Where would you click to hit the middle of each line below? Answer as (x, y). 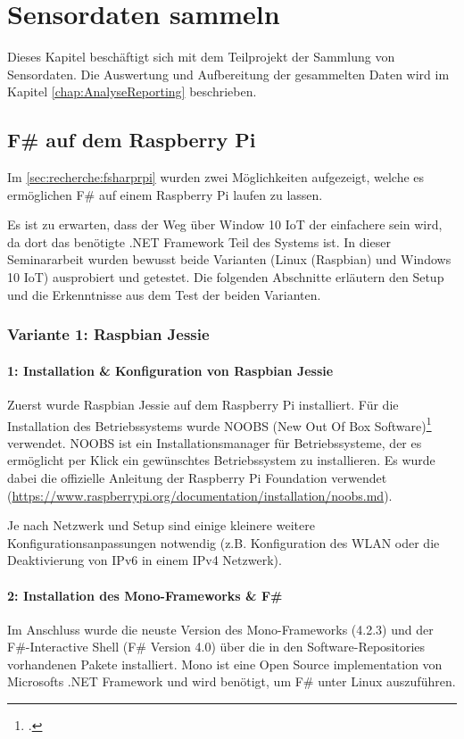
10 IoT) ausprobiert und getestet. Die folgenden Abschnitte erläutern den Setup (226, 277)
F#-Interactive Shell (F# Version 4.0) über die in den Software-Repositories (216, 647)
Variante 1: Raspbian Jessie (108, 334)
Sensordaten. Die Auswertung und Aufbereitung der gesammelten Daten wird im (228, 74)
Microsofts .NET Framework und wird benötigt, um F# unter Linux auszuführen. (232, 681)
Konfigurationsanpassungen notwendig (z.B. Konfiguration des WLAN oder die (224, 542)
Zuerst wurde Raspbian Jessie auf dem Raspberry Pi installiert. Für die (203, 404)
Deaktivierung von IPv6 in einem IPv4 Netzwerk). (145, 560)
